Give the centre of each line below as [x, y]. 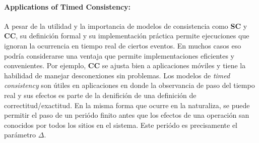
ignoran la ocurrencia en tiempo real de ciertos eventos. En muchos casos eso [123, 45]
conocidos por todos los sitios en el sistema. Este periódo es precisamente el [121, 125]
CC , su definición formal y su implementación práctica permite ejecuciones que [127, 36]
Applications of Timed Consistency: [68, 6]
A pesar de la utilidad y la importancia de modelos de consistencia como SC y [126, 26]
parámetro [20, 135]
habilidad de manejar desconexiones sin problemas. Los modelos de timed [117, 75]
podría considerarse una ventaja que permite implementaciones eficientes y [119, 55]
